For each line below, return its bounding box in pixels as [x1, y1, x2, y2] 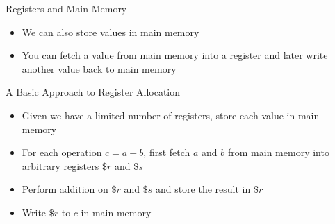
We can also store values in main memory [22, 24, 199, 39]
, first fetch [143, 145, 190, 160]
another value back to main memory [22, 61, 177, 76]
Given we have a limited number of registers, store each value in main [22, 107, 320, 122]
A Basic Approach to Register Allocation [6, 85, 181, 99]
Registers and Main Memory [6, 1, 127, 15]
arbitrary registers [22, 158, 99, 173]
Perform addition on [22, 182, 108, 196]
